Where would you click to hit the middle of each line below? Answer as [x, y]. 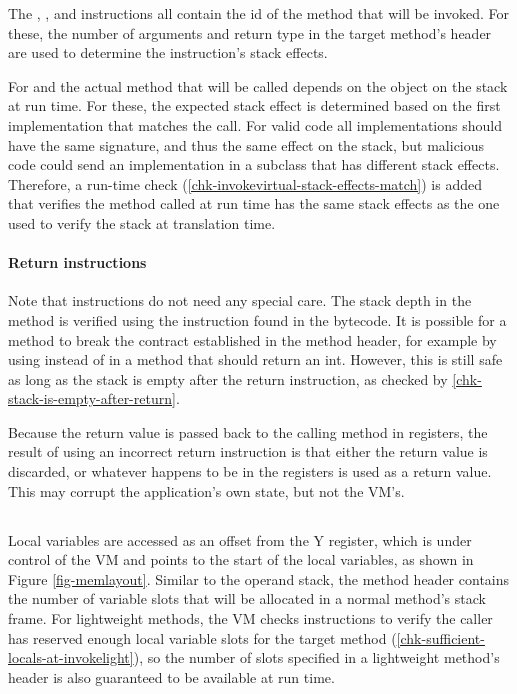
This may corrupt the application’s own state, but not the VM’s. [206, 490]
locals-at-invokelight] [71, 657]
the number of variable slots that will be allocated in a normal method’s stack [247, 598]
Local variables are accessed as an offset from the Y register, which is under [240, 539]
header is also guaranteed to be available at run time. [171, 676]
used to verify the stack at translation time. [142, 222]
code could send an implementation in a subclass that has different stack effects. [254, 164]
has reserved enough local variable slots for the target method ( [202, 637]
